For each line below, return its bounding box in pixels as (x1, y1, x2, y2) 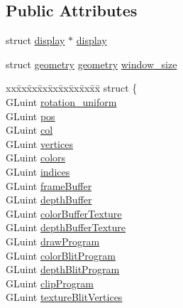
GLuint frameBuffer (6, 178, 92, 193)
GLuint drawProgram (6, 233, 100, 248)
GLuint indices (6, 164, 70, 179)
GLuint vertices (6, 136, 73, 151)
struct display (6, 33, 65, 48)
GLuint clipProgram (6, 275, 94, 290)
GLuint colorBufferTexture (6, 206, 122, 221)
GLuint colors (6, 150, 66, 165)
